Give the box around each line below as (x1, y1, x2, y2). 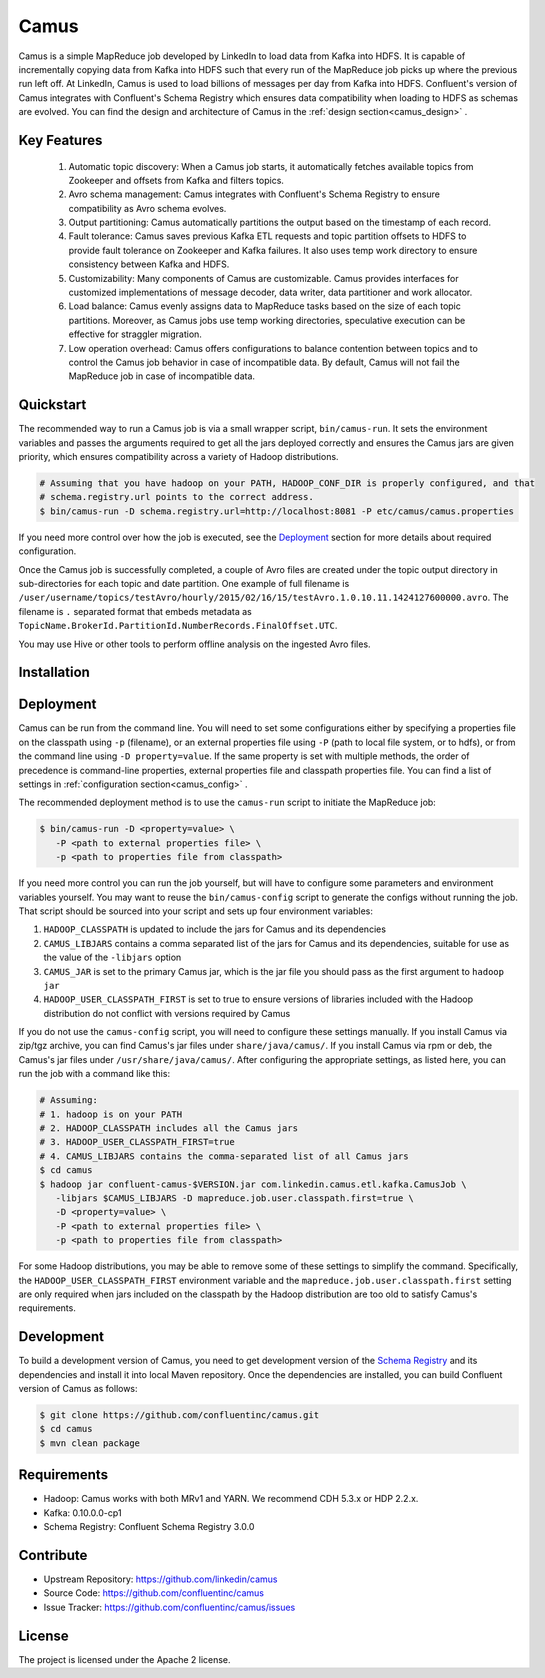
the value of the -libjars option (43, 951, 182, 964)
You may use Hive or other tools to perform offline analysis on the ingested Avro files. (18, 638, 371, 650)
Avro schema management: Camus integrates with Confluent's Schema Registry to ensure (68, 188, 440, 200)
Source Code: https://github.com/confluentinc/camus (43, 1587, 265, 1599)
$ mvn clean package (39, 1437, 140, 1449)
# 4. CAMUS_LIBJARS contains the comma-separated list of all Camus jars (39, 1150, 409, 1162)
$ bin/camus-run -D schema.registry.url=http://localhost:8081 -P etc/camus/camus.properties (39, 505, 515, 517)
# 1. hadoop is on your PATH (39, 1108, 183, 1120)
